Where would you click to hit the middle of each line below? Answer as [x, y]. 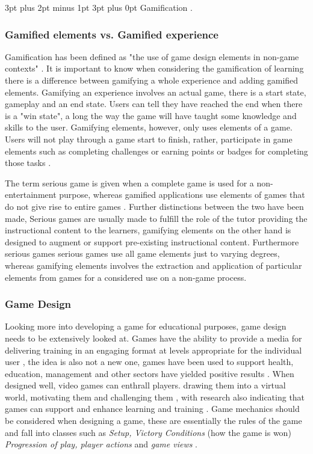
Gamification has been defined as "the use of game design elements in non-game [152, 56]
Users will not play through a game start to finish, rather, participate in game [149, 139]
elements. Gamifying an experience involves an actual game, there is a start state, [156, 92]
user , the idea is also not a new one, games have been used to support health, [149, 362]
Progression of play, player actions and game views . [101, 444]
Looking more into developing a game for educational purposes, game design [146, 326]
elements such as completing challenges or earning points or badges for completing [156, 151]
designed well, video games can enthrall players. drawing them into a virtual [145, 385]
